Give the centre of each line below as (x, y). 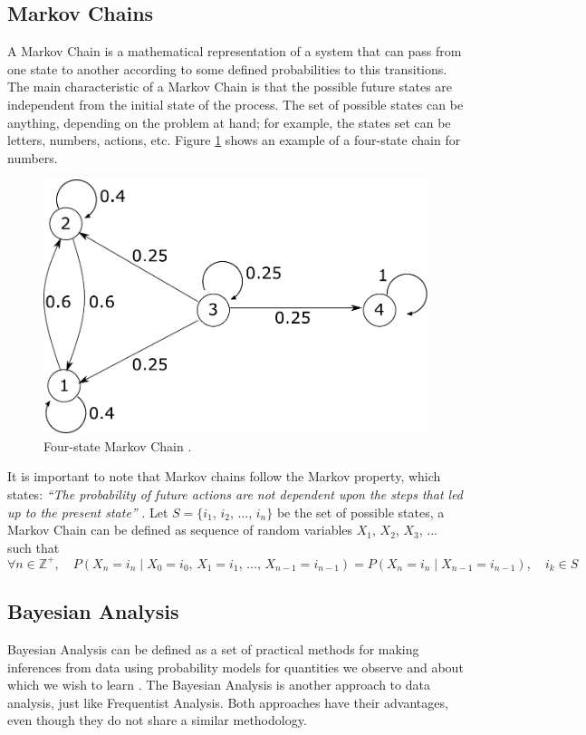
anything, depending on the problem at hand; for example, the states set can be (229, 122)
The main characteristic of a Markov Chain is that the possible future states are (230, 87)
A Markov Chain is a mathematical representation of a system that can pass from (235, 51)
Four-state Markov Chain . (118, 445)
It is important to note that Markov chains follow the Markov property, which (224, 476)
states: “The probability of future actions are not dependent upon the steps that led (235, 494)
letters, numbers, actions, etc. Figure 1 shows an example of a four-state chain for (234, 140)
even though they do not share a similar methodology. (157, 720)
